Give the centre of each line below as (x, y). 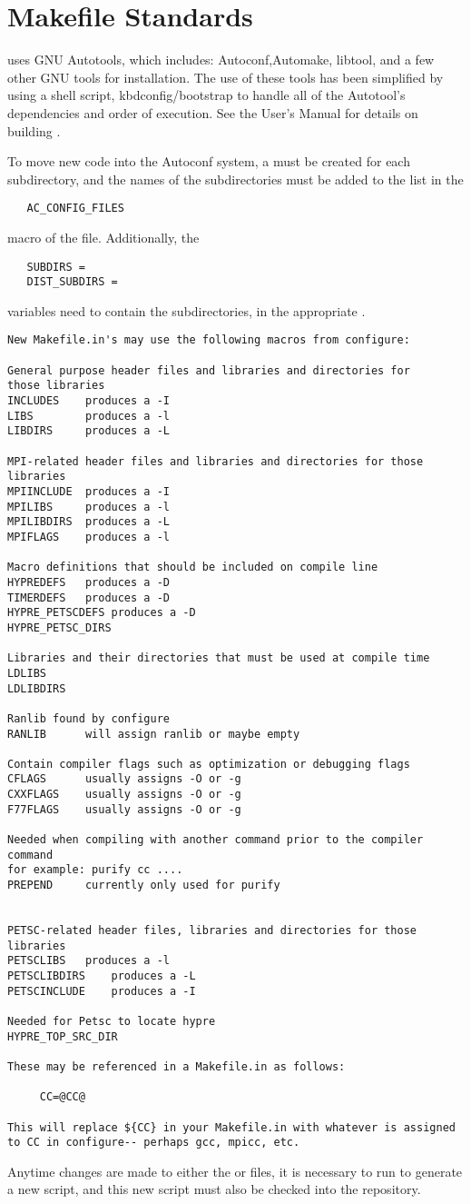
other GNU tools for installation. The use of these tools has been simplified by (226, 77)
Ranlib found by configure (88, 718)
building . (34, 130)
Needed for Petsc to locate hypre (112, 1021)
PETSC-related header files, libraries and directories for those (212, 931)
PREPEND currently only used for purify (144, 886)
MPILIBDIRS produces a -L (88, 522)
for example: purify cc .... (95, 870)
